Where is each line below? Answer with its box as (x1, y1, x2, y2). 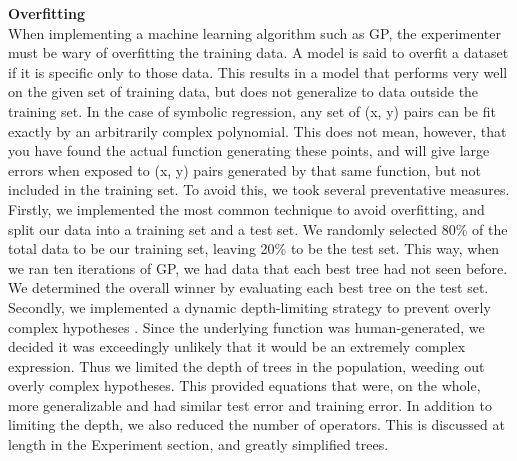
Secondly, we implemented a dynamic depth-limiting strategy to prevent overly (8, 296, 491, 317)
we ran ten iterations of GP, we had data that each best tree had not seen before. (8, 257, 508, 278)
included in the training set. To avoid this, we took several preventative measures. (8, 179, 510, 200)
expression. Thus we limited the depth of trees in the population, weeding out (8, 355, 485, 376)
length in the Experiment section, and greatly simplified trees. (8, 434, 389, 455)
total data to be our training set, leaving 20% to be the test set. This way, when (8, 238, 500, 259)
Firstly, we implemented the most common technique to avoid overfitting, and (8, 198, 485, 219)
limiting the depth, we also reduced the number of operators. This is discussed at (8, 414, 505, 435)
